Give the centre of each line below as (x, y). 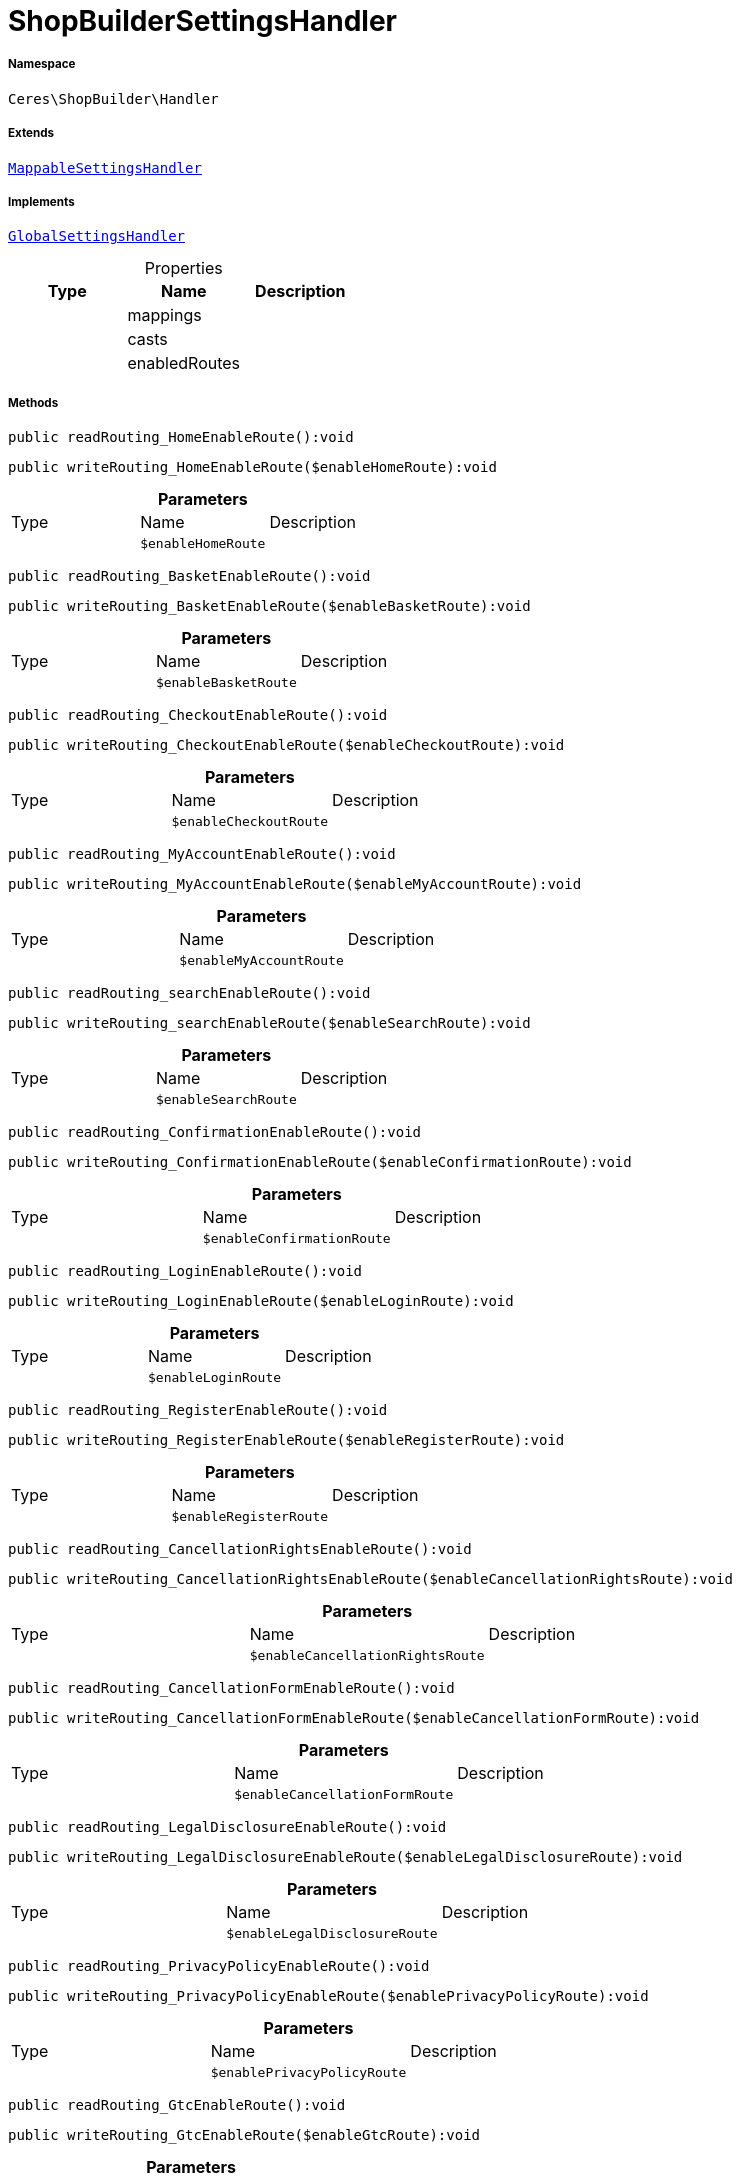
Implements (41, 201)
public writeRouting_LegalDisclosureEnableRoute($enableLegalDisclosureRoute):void (345, 1857)
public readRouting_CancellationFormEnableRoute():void (231, 1688)
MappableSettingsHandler (105, 167)
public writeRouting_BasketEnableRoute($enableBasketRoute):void (269, 606)
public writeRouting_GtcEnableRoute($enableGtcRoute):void (244, 2135)
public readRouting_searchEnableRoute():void (189, 993)
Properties (183, 268)
